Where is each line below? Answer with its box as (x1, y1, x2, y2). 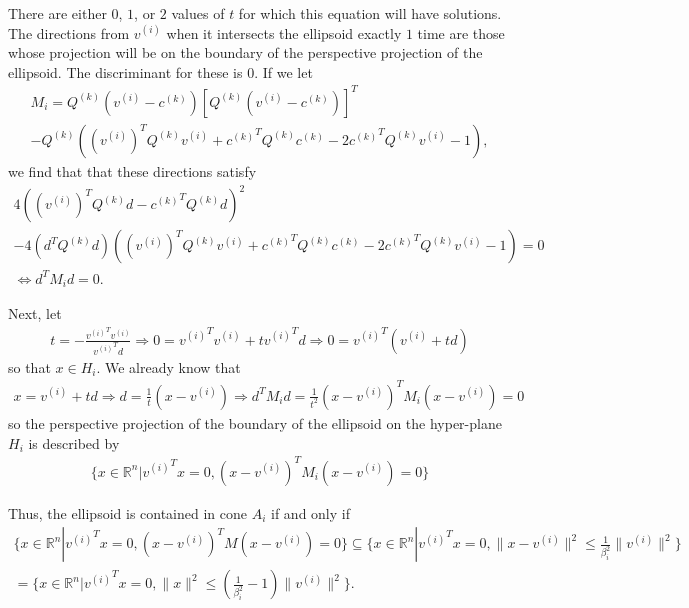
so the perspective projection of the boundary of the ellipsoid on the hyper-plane (8, 412, 502, 433)
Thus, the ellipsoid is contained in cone (8, 502, 248, 523)
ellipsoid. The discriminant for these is (8, 61, 243, 82)
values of (171, 3, 225, 23)
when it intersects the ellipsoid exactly (166, 22, 402, 43)
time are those (417, 22, 505, 43)
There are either (8, 3, 107, 23)
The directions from (8, 22, 130, 43)
